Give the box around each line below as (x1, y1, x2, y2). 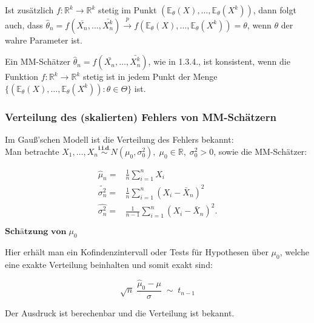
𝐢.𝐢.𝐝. (98, 145, 111, 152)
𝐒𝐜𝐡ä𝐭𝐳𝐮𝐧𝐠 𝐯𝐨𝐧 (5, 227, 67, 237)
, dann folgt (253, 4, 296, 16)
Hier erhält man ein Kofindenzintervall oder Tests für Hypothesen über (5, 246, 269, 258)
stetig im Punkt (98, 4, 157, 16)
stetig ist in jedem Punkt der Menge (82, 70, 218, 83)
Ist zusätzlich (5, 4, 54, 16)
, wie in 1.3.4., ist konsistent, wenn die (148, 55, 290, 68)
